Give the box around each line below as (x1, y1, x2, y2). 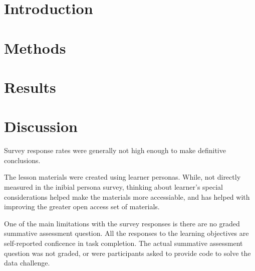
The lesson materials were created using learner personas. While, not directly (4, 172, 241, 182)
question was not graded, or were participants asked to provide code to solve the (4, 247, 251, 258)
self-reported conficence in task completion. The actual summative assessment (4, 238, 243, 248)
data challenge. (4, 257, 50, 268)
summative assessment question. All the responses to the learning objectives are (4, 228, 249, 238)
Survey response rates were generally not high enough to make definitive (4, 145, 226, 156)
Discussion (4, 116, 78, 137)
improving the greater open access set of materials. (4, 201, 160, 212)
